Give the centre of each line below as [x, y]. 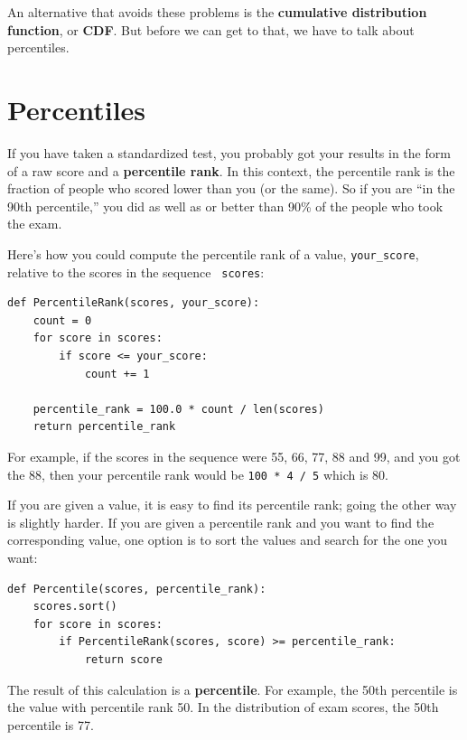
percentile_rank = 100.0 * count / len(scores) [178, 409]
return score [123, 659]
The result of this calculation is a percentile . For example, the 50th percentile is [233, 689]
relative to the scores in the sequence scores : [136, 272]
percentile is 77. [51, 724]
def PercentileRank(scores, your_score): [134, 303]
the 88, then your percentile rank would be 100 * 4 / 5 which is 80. [198, 474]
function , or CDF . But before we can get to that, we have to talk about [211, 29]
